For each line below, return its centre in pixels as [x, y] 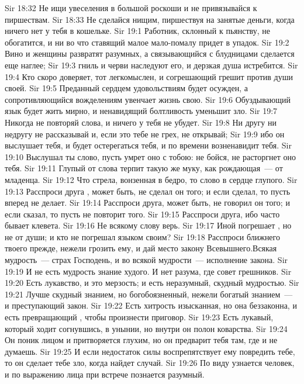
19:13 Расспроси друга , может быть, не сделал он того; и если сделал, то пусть [148, 191]
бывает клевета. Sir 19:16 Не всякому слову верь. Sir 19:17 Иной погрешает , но [148, 225]
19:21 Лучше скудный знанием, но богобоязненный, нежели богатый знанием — [149, 294]
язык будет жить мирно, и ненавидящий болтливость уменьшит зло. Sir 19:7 [141, 111]
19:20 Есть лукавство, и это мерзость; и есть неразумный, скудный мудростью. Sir [152, 283]
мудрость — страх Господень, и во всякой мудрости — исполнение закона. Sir [146, 260]
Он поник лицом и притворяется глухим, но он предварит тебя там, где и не [141, 340]
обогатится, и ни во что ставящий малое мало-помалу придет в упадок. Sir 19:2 [147, 42]
